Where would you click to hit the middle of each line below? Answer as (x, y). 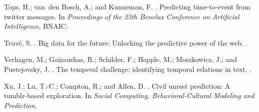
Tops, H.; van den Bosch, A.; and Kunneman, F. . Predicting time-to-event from (127, 6)
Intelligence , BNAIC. (36, 26)
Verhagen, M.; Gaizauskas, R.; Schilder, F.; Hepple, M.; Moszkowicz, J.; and (121, 59)
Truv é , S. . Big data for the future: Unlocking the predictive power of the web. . (126, 42)
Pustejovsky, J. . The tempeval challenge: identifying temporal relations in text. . (128, 69)
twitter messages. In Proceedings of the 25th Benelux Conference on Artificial (122, 16)
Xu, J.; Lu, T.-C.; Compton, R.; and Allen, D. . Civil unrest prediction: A (117, 85)
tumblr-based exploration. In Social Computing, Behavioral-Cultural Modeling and (129, 95)
